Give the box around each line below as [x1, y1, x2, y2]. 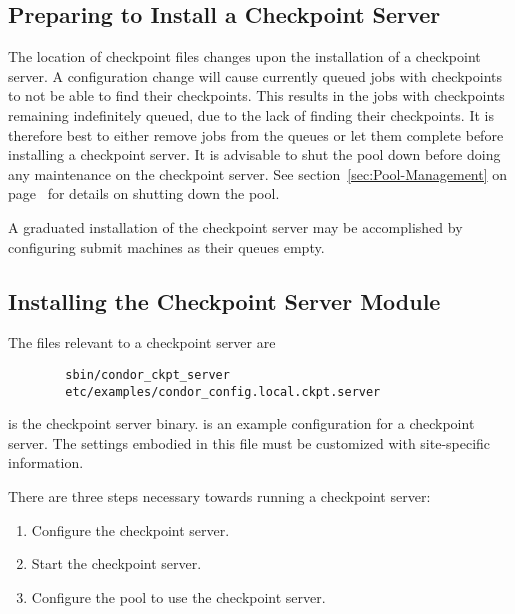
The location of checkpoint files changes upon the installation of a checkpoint [8, 46, 481, 67]
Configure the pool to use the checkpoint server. [31, 586, 326, 607]
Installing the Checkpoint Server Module [8, 285, 441, 316]
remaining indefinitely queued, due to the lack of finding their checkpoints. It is [8, 104, 494, 125]
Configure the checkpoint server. [31, 519, 230, 540]
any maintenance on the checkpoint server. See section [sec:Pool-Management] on [8, 163, 508, 184]
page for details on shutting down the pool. [8, 183, 280, 204]
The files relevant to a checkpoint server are [8, 332, 276, 353]
